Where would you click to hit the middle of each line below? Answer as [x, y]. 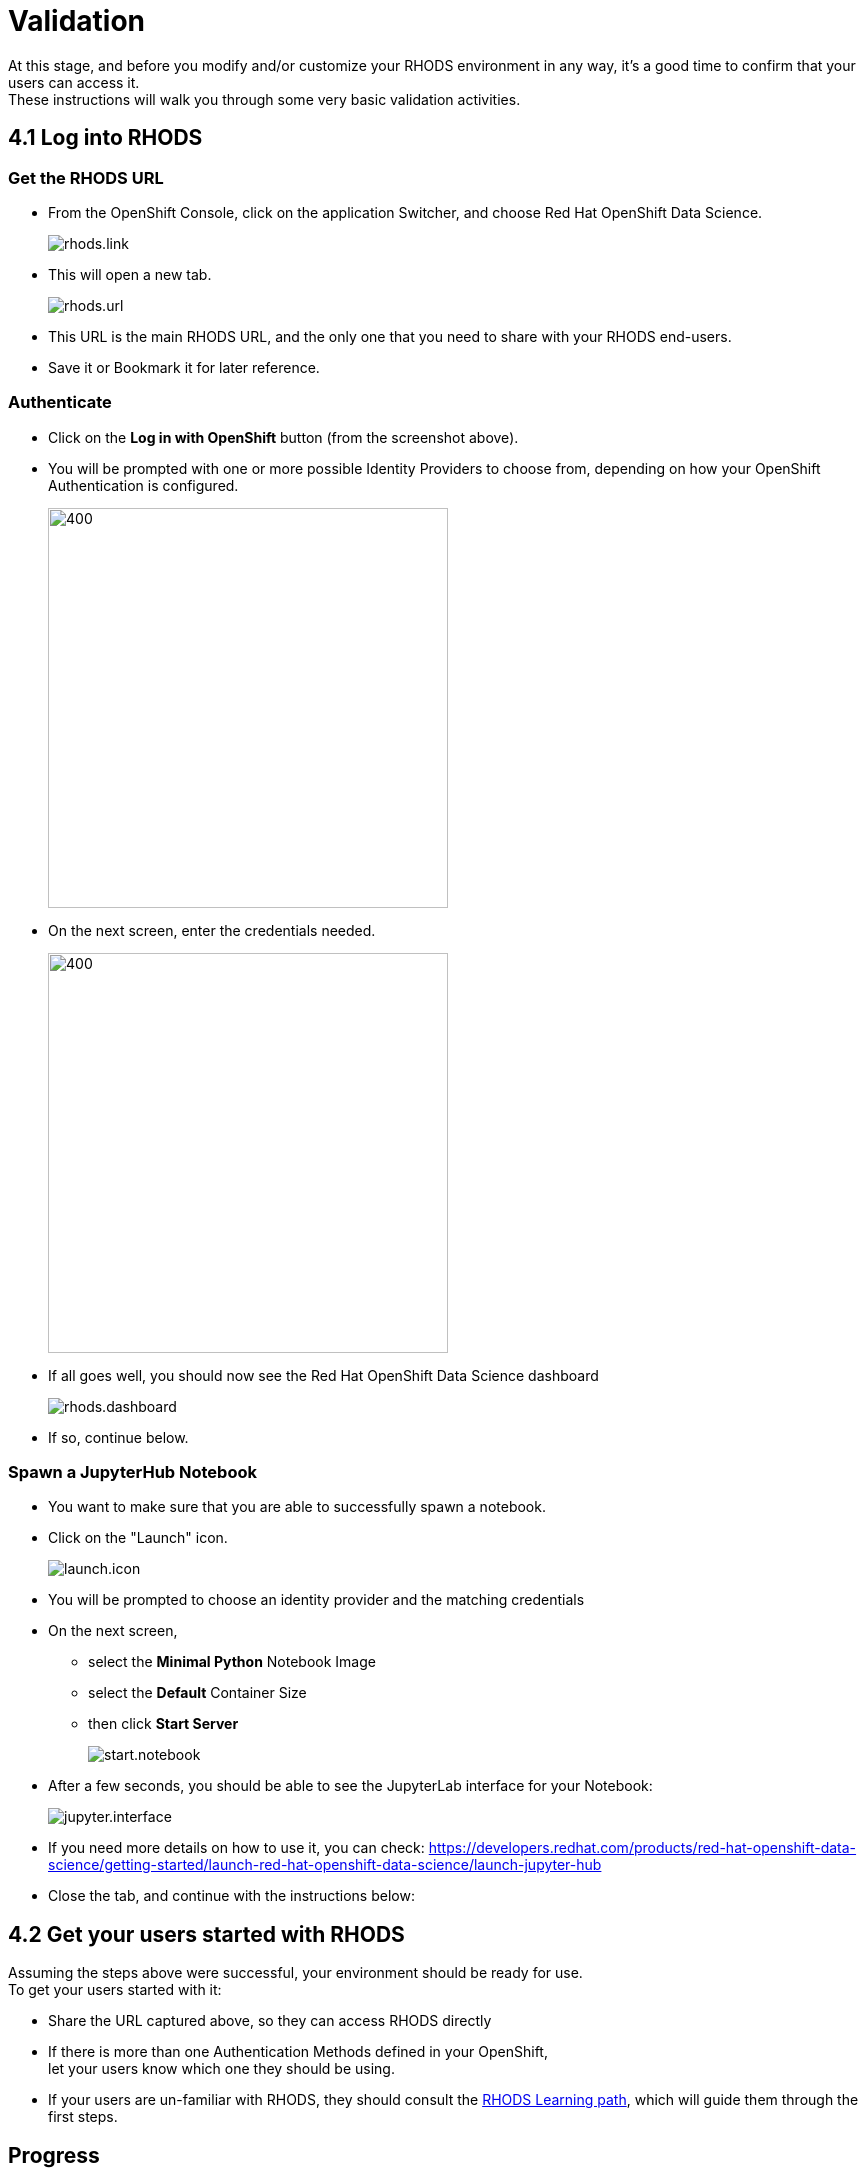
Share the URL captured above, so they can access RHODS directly [270, 2021]
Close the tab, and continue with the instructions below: [231, 1896]
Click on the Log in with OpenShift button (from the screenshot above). [283, 437]
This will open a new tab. [130, 274]
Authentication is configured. [143, 485]
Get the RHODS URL [86, 177]
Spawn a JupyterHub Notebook [132, 1472]
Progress [54, 2155]
